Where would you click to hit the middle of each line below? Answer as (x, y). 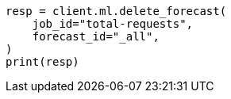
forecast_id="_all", (96, 36)
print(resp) (42, 62)
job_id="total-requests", (113, 24)
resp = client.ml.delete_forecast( (116, 11)
